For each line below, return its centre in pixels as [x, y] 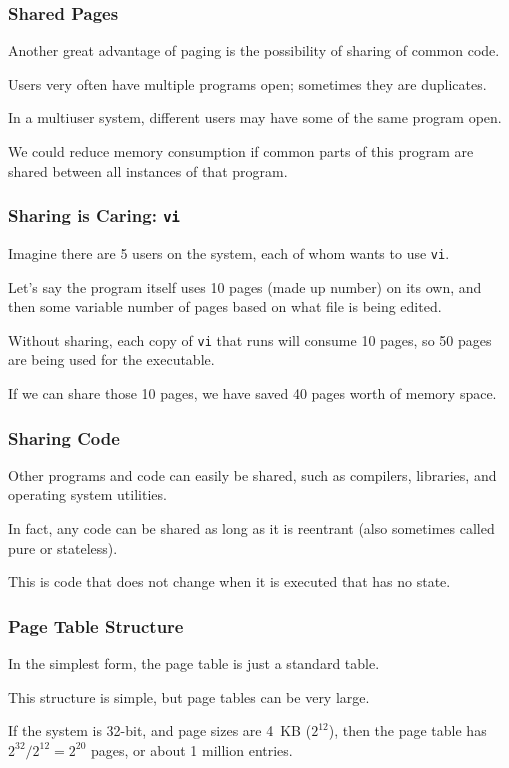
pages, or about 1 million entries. [192, 749]
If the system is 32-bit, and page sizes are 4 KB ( [160, 730]
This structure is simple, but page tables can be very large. [189, 696]
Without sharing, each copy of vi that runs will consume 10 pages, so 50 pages [250, 339]
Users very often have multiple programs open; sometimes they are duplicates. [247, 83]
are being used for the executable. [111, 359]
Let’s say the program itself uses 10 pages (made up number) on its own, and [245, 286]
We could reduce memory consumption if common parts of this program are [241, 151]
